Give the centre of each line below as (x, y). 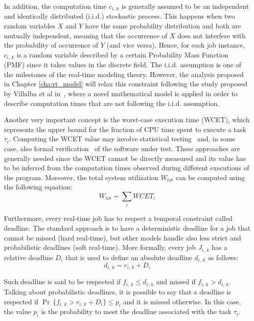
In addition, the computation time (55, 6)
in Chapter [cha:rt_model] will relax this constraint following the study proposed (126, 84)
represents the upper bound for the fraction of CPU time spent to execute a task (125, 129)
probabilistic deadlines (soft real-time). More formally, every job (100, 247)
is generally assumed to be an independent (185, 6)
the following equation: (38, 187)
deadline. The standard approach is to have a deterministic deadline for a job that (127, 227)
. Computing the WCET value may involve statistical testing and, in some (122, 139)
